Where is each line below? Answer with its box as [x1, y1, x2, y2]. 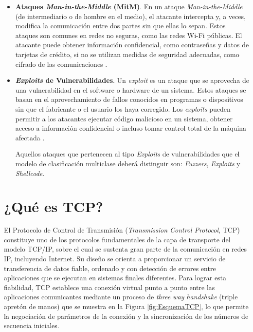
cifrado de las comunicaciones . [15, 59, 108, 69]
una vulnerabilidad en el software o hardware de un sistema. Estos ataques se [15, 84, 246, 95]
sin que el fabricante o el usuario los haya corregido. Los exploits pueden [15, 103, 231, 114]
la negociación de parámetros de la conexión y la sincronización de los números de [4, 311, 249, 321]
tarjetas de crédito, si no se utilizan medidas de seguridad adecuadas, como [15, 49, 239, 59]
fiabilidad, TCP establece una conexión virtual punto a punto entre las [4, 282, 215, 292]
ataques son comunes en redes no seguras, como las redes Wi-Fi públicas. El [15, 30, 242, 40]
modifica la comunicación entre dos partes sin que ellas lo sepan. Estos [15, 20, 226, 31]
